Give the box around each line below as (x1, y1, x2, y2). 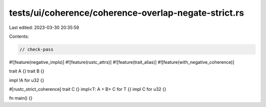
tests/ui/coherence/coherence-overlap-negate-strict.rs (9, 7, 244, 18)
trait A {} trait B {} (9, 68, 44, 74)
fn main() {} (9, 95, 33, 101)
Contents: (9, 33, 29, 39)
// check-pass (19, 47, 54, 52)
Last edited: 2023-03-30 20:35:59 (9, 25, 79, 30)
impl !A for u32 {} (9, 77, 44, 83)
